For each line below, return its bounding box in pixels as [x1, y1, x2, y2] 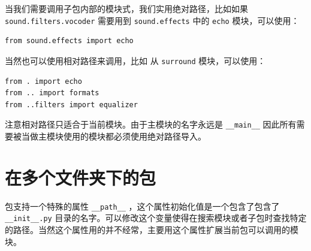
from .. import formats [5, 89, 99, 98]
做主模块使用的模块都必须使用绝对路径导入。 [29, 129, 206, 142]
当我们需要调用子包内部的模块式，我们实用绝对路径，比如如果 [5, 2, 248, 14]
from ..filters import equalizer [5, 100, 138, 109]
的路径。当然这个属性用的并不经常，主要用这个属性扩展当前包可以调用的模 [5, 223, 298, 235]
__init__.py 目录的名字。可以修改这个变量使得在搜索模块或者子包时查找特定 [5, 211, 307, 224]
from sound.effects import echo [5, 37, 134, 46]
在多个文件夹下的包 [5, 165, 156, 189]
